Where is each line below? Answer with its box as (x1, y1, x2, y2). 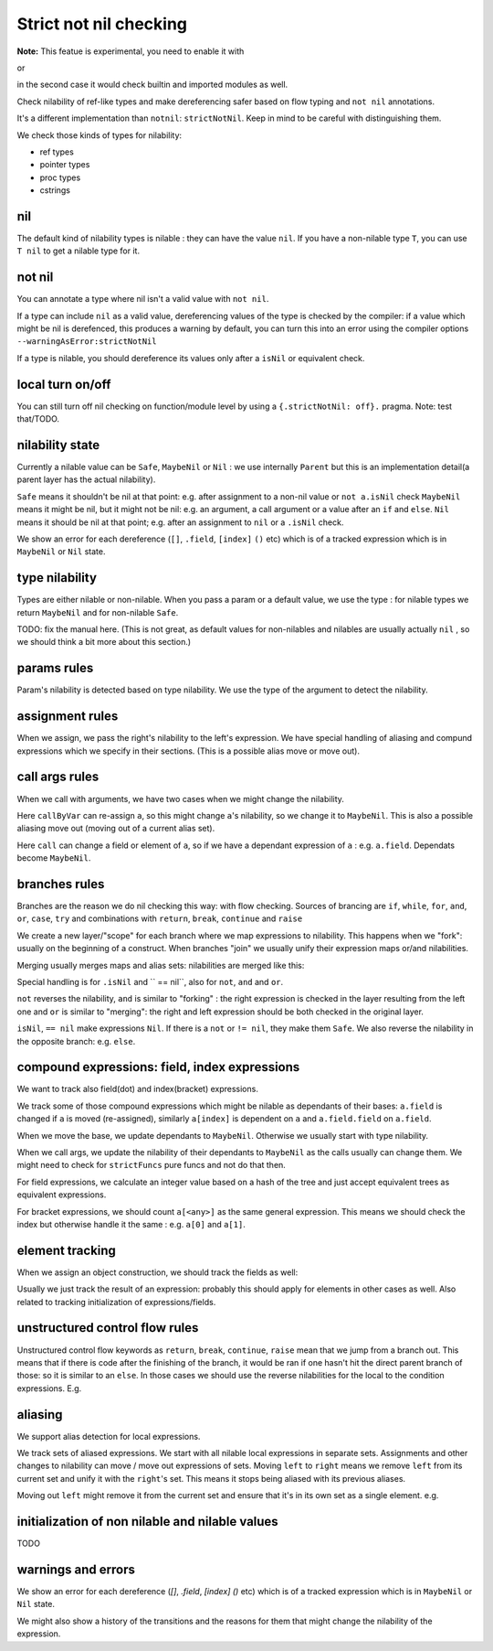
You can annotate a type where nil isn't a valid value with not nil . (16, 294, 269, 305)
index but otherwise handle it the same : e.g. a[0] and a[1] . (16, 1218, 246, 1229)
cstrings (39, 185, 71, 196)
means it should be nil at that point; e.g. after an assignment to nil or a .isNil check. (16, 517, 344, 528)
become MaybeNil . (16, 852, 91, 863)
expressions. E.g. (16, 1382, 82, 1394)
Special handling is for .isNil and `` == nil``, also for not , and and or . (16, 976, 284, 987)
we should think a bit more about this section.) (16, 637, 192, 648)
